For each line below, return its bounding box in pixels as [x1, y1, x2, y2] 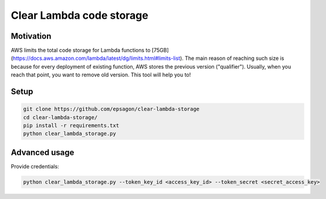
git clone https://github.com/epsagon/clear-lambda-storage [23, 106, 200, 113]
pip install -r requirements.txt [23, 122, 120, 129]
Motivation [11, 31, 52, 41]
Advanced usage [11, 147, 74, 157]
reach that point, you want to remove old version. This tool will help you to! [11, 71, 191, 79]
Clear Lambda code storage [11, 9, 149, 22]
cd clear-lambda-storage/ [23, 114, 98, 120]
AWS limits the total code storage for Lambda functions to [11, 47, 151, 54]
